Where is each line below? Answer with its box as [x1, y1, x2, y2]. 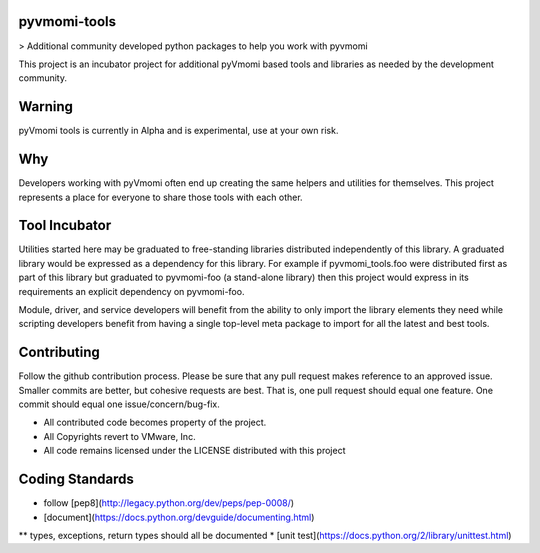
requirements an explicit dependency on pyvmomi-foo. [18, 285, 245, 297]
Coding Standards [18, 471, 134, 488]
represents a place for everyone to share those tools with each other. [18, 191, 304, 203]
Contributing [18, 344, 100, 361]
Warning [18, 98, 74, 115]
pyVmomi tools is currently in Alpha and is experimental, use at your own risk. [18, 125, 339, 137]
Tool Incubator [18, 217, 112, 234]
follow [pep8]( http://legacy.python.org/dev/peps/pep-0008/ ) [43, 497, 295, 509]
